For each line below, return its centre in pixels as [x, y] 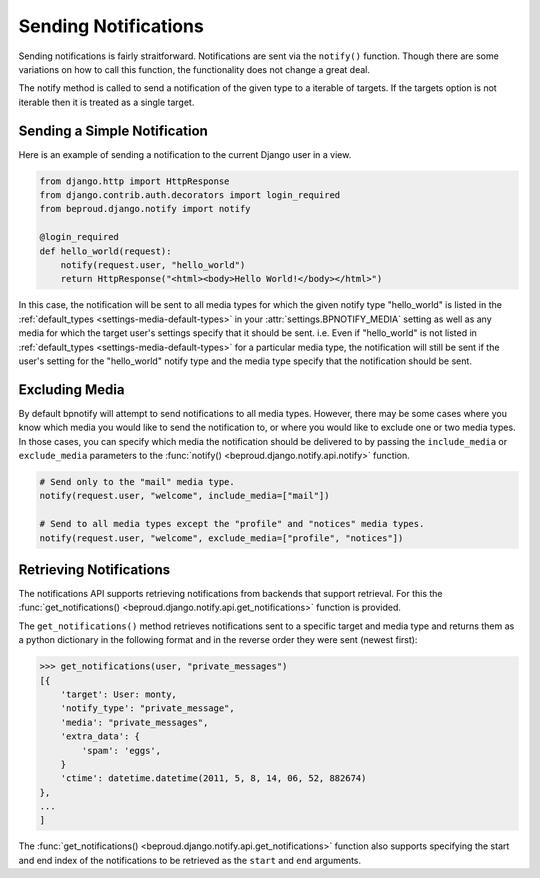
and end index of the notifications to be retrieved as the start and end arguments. [190, 860]
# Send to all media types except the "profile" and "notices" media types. [232, 524]
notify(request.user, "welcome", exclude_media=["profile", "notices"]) [221, 538]
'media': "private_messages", [134, 722]
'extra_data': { [100, 736]
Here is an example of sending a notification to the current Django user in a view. [185, 154]
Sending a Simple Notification [113, 130]
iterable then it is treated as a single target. [106, 102]
